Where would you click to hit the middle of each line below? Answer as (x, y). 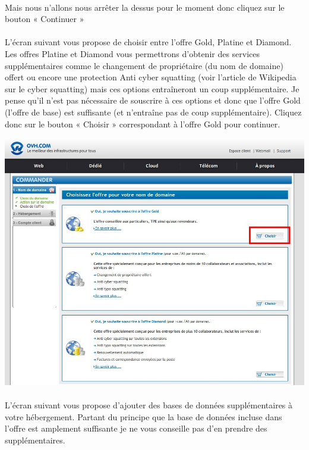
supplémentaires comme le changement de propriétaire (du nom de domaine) (144, 65)
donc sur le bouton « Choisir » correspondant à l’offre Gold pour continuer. (143, 124)
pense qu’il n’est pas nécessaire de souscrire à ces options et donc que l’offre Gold (153, 100)
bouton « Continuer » (45, 19)
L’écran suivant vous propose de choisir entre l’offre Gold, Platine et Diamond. (148, 42)
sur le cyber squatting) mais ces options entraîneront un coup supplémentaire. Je (152, 88)
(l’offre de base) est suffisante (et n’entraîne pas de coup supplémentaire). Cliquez (153, 112)
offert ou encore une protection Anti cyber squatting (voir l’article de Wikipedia (151, 77)
